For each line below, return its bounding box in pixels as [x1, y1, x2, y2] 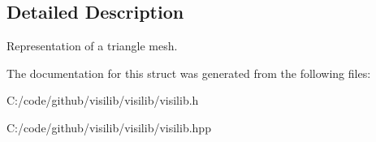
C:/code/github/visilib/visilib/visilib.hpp [6, 118, 211, 136]
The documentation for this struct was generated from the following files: [6, 64, 371, 81]
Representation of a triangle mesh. [6, 37, 178, 54]
